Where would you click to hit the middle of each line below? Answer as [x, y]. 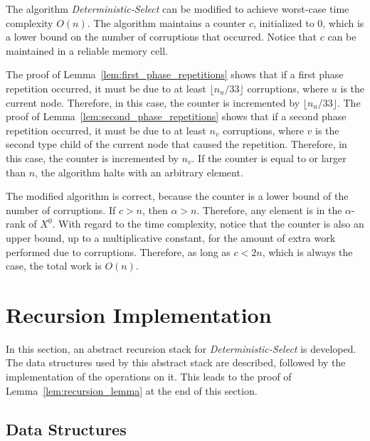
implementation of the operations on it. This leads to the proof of [149, 376]
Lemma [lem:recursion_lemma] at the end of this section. [132, 390]
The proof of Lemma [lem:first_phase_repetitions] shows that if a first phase [175, 74]
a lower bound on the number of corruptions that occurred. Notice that [162, 37]
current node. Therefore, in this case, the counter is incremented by [153, 102]
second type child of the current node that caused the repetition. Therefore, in [176, 144]
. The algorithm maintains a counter [166, 22]
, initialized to [284, 22]
